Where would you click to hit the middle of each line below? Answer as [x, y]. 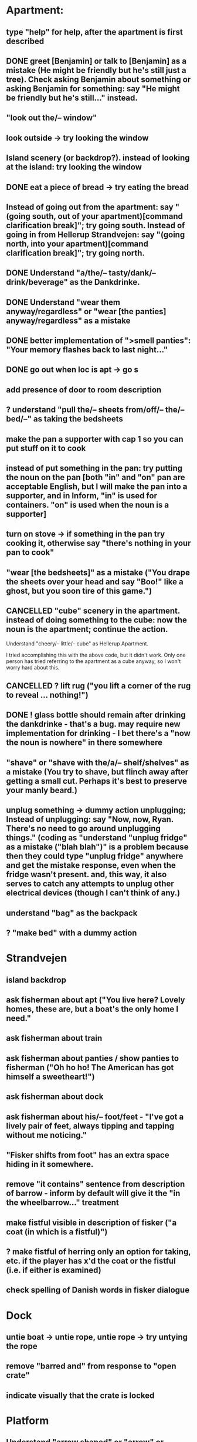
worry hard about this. [33, 667]
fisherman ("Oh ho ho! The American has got [90, 1068]
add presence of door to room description [84, 390]
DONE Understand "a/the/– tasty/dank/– [81, 273]
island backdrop [36, 980]
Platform [28, 1421]
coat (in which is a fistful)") [57, 1232]
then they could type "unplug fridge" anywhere [95, 856]
